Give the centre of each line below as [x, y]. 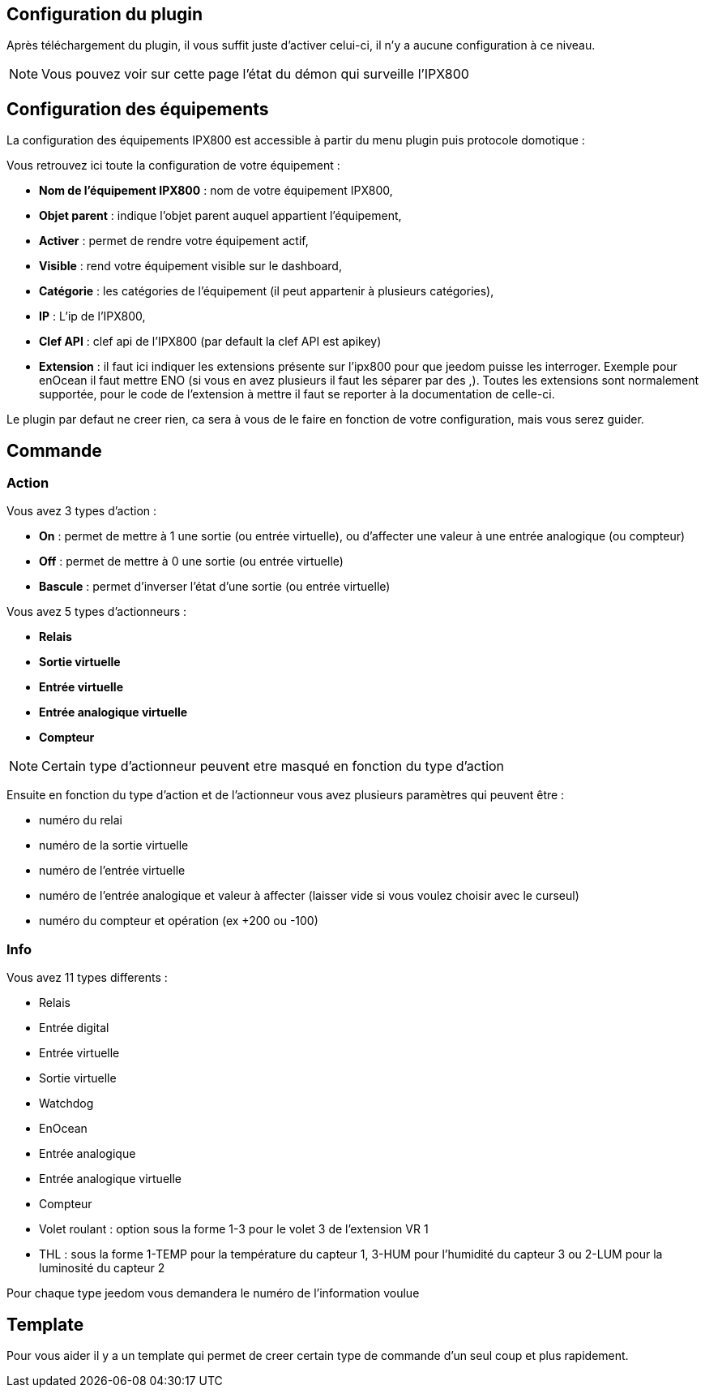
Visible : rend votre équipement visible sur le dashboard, [190, 266]
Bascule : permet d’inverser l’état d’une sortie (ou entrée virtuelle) [215, 587]
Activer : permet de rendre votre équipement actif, [174, 241]
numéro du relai [81, 820]
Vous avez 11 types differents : [87, 978]
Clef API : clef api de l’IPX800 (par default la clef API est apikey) [210, 342]
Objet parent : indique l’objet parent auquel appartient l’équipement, [220, 216]
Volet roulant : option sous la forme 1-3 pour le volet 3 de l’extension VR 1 [234, 1229]
